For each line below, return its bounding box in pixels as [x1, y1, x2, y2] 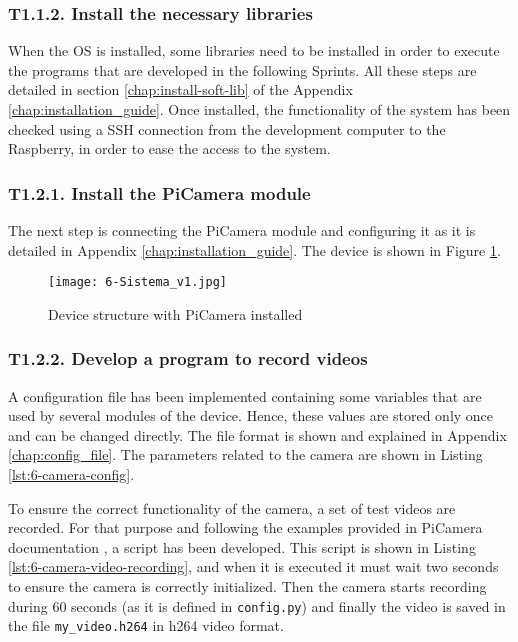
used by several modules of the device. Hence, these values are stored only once [8, 405, 494, 426]
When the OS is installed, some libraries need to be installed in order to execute [8, 40, 500, 61]
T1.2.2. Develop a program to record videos [8, 346, 368, 371]
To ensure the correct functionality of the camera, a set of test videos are [8, 497, 456, 518]
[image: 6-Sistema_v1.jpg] [48, 275, 227, 290]
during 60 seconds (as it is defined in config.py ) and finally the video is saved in [8, 595, 506, 616]
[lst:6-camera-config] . [8, 464, 135, 485]
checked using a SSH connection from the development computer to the [8, 118, 446, 139]
